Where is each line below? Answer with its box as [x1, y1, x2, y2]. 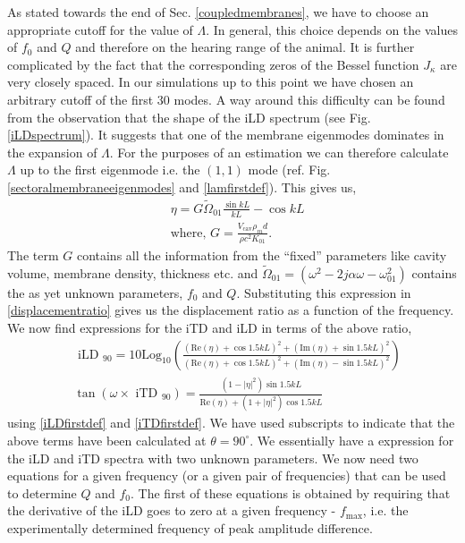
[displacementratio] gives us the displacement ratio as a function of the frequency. [7, 301, 454, 319]
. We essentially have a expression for [249, 430, 454, 449]
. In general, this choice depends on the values [206, 20, 458, 38]
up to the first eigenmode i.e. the [20, 160, 200, 179]
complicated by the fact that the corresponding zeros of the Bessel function [7, 55, 419, 73]
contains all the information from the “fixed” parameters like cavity [76, 246, 447, 265]
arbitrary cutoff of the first [7, 89, 154, 108]
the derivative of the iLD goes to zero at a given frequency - [7, 501, 336, 520]
